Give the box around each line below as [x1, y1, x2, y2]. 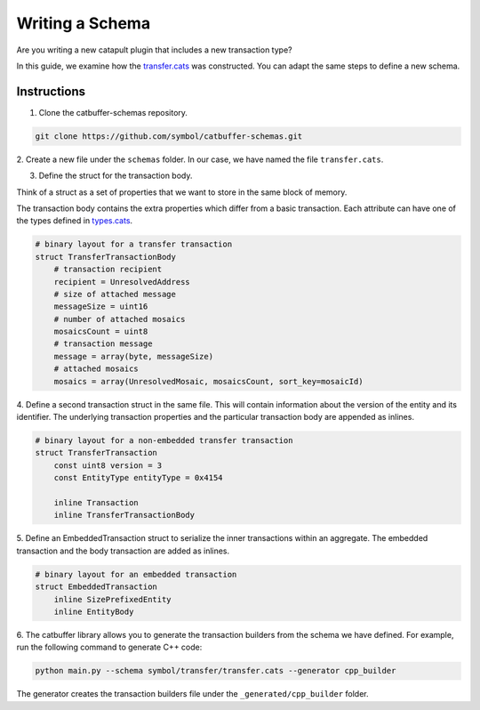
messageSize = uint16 [53, 302, 148, 311]
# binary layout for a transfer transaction [35, 239, 233, 249]
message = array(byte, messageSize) [53, 351, 213, 361]
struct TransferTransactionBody [35, 252, 177, 262]
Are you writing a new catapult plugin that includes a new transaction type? [16, 44, 292, 55]
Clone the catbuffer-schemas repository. [38, 107, 188, 117]
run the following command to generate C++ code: [16, 641, 203, 653]
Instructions [16, 84, 86, 99]
